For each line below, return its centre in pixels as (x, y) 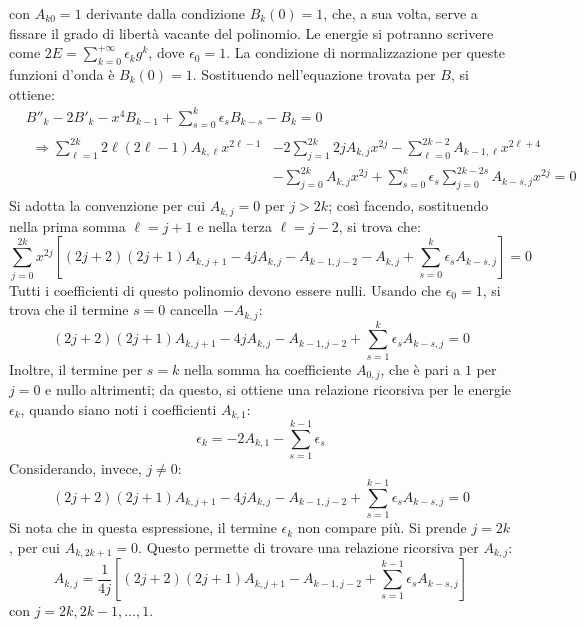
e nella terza (234, 225)
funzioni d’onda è (62, 73)
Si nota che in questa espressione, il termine (143, 527)
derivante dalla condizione (166, 13)
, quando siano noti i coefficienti (118, 408)
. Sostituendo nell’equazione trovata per (314, 73)
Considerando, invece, (75, 468)
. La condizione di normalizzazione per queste (365, 52)
